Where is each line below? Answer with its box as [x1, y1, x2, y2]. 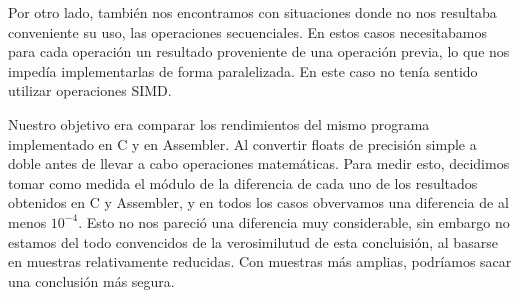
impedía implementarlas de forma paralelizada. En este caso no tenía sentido [8, 60, 478, 81]
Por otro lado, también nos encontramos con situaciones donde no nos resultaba [8, 2, 497, 22]
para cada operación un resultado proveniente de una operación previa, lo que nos [8, 41, 510, 62]
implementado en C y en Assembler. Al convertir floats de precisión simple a [8, 133, 477, 154]
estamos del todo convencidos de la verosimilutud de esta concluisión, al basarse [8, 231, 498, 252]
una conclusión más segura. [8, 270, 175, 291]
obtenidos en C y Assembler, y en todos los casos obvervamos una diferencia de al [8, 192, 509, 213]
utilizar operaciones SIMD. [8, 80, 172, 101]
